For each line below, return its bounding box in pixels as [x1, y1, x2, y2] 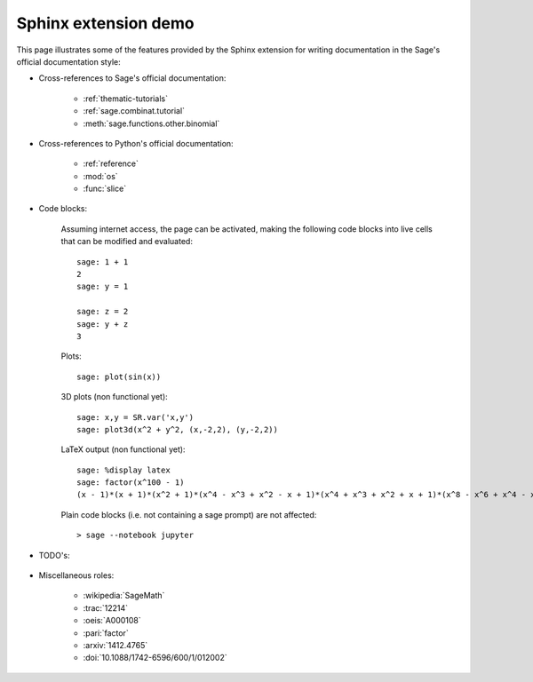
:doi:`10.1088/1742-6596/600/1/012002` [83, 653, 227, 663]
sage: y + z [76, 319, 129, 329]
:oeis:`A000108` [83, 615, 141, 626]
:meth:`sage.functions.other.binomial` [83, 118, 220, 129]
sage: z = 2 [76, 306, 129, 317]
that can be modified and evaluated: [60, 236, 193, 247]
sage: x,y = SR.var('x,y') [76, 412, 195, 422]
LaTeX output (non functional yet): [60, 444, 186, 455]
